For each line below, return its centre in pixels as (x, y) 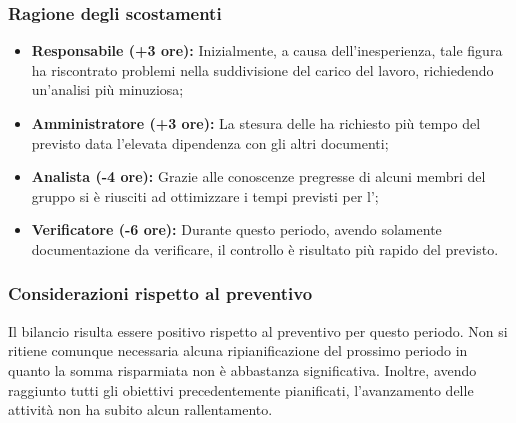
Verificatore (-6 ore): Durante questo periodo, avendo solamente (236, 229)
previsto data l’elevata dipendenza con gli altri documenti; (210, 142)
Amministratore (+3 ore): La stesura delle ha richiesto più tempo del (256, 123)
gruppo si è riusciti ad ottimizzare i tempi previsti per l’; (205, 195)
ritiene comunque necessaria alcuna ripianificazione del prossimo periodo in (238, 350)
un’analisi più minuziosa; (107, 89)
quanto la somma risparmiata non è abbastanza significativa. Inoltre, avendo (242, 369)
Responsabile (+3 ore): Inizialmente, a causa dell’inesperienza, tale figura (267, 50)
